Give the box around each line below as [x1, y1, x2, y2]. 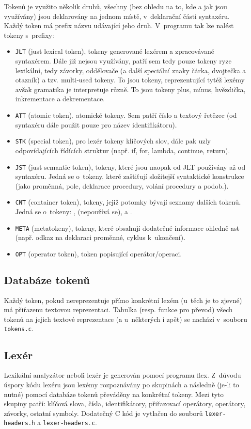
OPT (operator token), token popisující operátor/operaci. [15, 248, 182, 258]
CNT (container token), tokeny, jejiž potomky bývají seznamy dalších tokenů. [15, 197, 241, 207]
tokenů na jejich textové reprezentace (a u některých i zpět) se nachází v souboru [4, 314, 247, 324]
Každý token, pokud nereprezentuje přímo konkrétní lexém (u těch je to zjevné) [4, 295, 242, 305]
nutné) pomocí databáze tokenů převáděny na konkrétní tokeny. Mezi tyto [4, 389, 224, 399]
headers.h [4, 420, 35, 427]
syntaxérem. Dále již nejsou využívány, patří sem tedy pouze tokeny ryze [15, 56, 232, 66]
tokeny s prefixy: [4, 30, 54, 40]
